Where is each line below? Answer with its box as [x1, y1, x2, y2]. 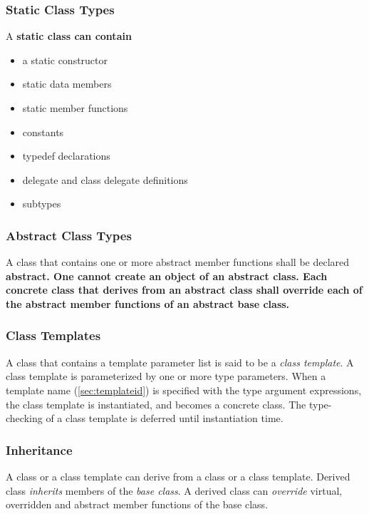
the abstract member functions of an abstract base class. [6, 296, 290, 311]
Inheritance [6, 441, 73, 458]
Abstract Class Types [6, 226, 132, 244]
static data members [22, 76, 112, 91]
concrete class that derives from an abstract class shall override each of [6, 282, 363, 297]
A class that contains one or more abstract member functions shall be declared [6, 255, 350, 269]
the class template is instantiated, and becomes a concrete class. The [6, 396, 306, 411]
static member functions [22, 101, 128, 115]
